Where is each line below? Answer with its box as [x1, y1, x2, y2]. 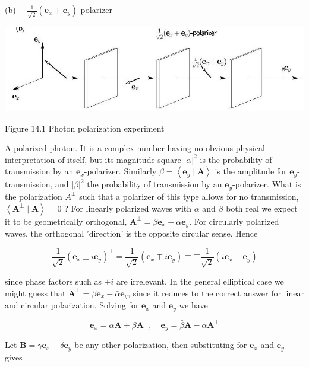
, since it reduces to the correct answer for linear [128, 286, 304, 299]
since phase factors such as [5, 275, 102, 288]
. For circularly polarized [189, 215, 279, 227]
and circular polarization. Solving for [5, 299, 139, 311]
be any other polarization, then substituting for [74, 339, 247, 351]
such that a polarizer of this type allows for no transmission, [79, 190, 299, 202]
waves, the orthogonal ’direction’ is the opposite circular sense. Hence [5, 226, 258, 239]
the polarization [5, 190, 62, 202]
